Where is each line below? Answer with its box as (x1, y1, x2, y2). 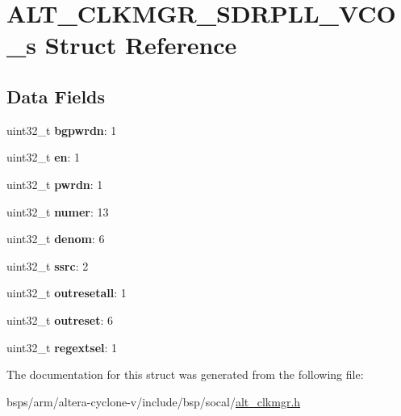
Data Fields (6, 83, 106, 108)
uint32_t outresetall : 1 (6, 284, 127, 301)
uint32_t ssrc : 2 (6, 257, 89, 274)
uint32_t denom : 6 (6, 230, 105, 247)
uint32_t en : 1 (6, 149, 81, 166)
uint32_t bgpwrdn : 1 (6, 121, 117, 138)
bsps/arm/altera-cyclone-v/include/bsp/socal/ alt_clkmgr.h (6, 393, 301, 410)
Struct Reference (44, 28, 237, 61)
